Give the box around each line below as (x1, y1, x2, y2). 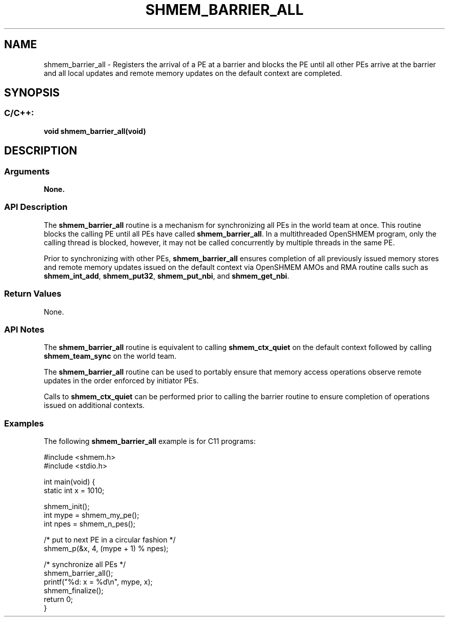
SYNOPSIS (4, 86, 60, 100)
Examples (4, 418, 44, 429)
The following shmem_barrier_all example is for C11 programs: (44, 437, 256, 446)
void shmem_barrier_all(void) (44, 126, 146, 135)
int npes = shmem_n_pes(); (44, 519, 136, 529)
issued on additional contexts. (44, 401, 145, 410)
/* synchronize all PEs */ (44, 560, 126, 569)
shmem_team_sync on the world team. (44, 352, 177, 361)
